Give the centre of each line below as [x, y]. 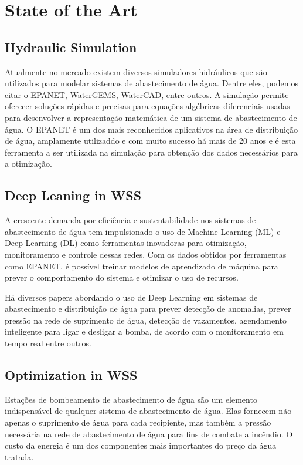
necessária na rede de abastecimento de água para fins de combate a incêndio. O [149, 434]
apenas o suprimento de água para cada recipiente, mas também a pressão [138, 422]
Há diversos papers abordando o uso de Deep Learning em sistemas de [131, 297]
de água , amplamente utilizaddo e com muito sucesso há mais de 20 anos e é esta [150, 141]
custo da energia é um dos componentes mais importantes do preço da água [141, 445]
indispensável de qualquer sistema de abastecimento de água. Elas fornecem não [148, 411]
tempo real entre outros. [48, 343]
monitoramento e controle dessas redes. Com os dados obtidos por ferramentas [146, 254]
